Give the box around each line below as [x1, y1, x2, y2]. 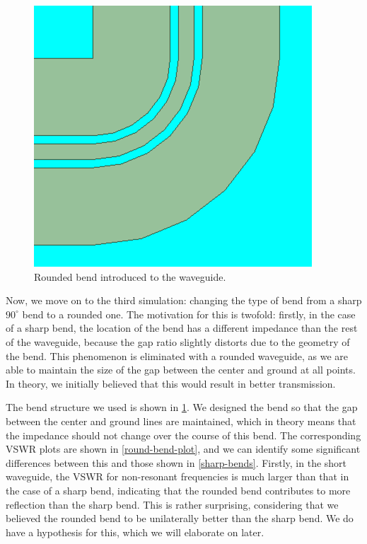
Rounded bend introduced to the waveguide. [34, 269, 226, 284]
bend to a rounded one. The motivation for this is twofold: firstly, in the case [22, 306, 356, 321]
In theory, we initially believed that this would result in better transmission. [6, 376, 336, 390]
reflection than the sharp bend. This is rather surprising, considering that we [6, 497, 339, 511]
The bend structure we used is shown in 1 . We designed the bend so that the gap [6, 400, 358, 415]
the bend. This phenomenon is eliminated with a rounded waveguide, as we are [6, 348, 349, 363]
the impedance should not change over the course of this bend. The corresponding [6, 427, 361, 442]
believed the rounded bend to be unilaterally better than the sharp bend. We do [6, 511, 354, 526]
